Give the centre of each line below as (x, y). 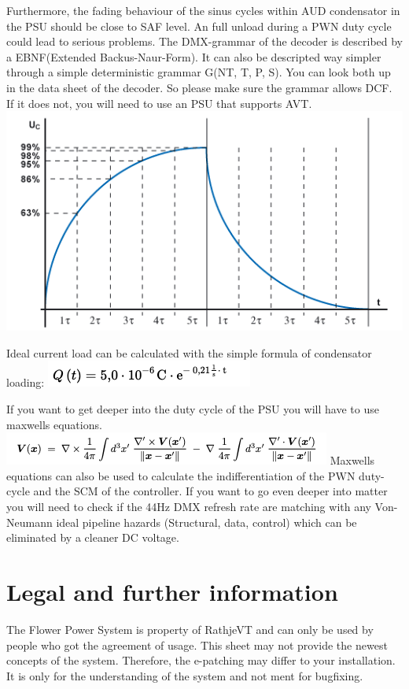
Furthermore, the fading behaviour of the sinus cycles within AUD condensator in (203, 10)
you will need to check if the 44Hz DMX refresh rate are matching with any (189, 507)
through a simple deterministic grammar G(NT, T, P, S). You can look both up (199, 72)
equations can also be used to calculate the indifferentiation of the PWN (181, 475)
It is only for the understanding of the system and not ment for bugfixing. (185, 675)
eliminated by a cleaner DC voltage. (93, 537)
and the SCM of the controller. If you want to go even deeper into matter (210, 491)
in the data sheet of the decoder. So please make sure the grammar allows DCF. (199, 87)
